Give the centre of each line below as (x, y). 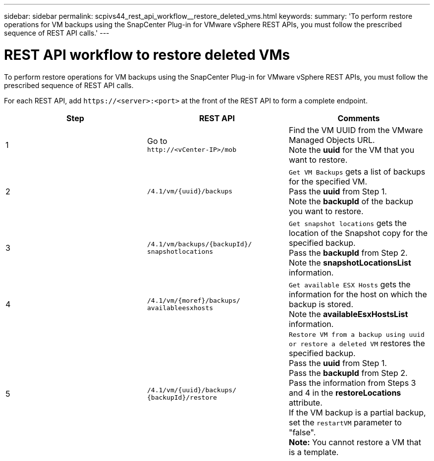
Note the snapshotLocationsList (350, 262)
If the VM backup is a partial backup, (357, 412)
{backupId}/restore (182, 397)
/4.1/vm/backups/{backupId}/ (199, 244)
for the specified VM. (328, 181)
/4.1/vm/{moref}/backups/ (193, 300)
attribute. (305, 402)
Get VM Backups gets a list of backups (357, 171)
